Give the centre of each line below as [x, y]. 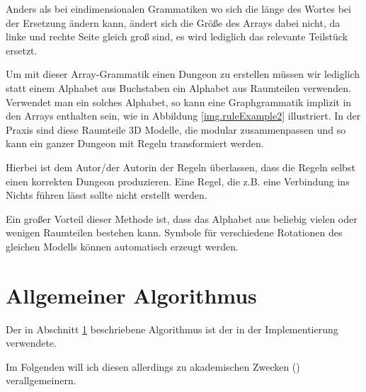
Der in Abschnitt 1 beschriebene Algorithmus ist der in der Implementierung [172, 329]
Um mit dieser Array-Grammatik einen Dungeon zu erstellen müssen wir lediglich [183, 74]
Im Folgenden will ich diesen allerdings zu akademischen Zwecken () [153, 366]
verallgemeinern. [41, 380]
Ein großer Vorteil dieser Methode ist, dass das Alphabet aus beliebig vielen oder [182, 218]
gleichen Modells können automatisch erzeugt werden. [122, 246]
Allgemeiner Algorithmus [131, 295]
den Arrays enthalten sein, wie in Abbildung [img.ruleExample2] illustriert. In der [183, 116]
